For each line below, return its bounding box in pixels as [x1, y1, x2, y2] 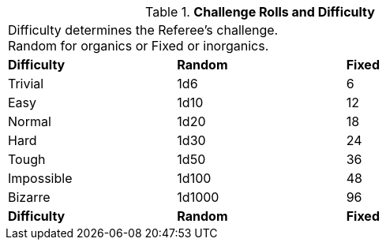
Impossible [8, 170, 73, 186]
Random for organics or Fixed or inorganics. [8, 38, 269, 54]
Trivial [8, 76, 44, 91]
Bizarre [8, 189, 51, 205]
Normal [8, 114, 51, 129]
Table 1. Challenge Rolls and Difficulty [145, 4, 375, 20]
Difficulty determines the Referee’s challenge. [8, 22, 279, 38]
